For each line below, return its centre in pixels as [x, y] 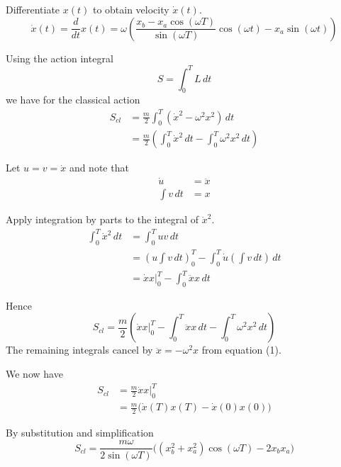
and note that [99, 168]
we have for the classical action [73, 100]
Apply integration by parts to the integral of [102, 219]
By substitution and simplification [80, 432]
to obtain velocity [131, 9]
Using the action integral [60, 58]
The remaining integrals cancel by [79, 350]
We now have [34, 374]
